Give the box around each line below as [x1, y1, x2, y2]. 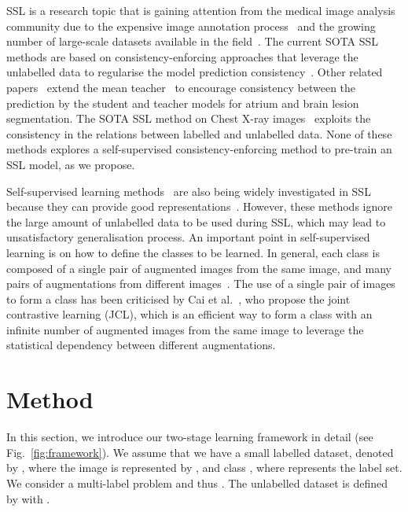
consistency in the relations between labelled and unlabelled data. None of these [6, 125, 392, 142]
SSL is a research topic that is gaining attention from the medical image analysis [6, 2, 395, 18]
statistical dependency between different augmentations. [6, 337, 276, 353]
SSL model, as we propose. [6, 156, 135, 172]
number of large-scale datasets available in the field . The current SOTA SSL [6, 33, 379, 50]
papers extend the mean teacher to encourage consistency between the [6, 79, 356, 95]
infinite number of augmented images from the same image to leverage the [6, 321, 364, 337]
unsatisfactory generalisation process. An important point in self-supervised [6, 229, 370, 245]
